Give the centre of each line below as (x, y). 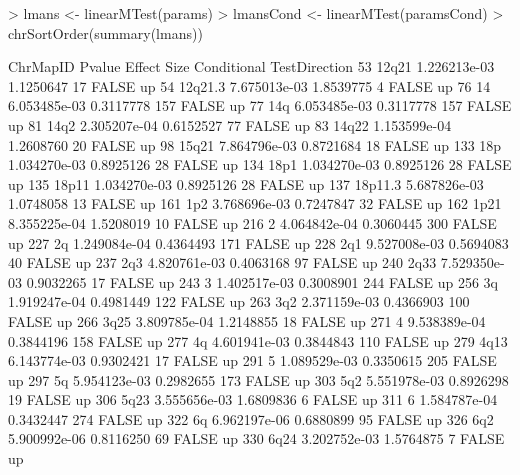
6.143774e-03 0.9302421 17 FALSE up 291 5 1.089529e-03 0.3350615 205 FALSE (252, 360)
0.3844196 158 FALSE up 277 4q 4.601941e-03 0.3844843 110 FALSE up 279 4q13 (258, 340)
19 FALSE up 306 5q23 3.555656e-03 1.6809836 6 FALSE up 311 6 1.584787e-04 (253, 399)
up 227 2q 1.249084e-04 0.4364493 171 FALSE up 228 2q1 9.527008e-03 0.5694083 (258, 242)
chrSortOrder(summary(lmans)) (105, 32)
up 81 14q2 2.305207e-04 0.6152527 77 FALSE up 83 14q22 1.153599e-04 (230, 124)
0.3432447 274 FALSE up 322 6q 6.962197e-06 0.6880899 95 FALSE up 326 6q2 (251, 418)
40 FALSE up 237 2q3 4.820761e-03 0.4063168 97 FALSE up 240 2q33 (222, 262)
